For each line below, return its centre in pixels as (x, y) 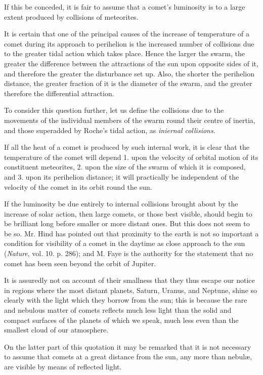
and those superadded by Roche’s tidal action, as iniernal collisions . (110, 130)
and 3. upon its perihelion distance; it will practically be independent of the (122, 176)
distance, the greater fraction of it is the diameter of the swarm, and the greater (128, 83)
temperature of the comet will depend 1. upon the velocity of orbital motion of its (131, 157)
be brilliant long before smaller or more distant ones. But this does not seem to (127, 223)
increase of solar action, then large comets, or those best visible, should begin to (128, 213)
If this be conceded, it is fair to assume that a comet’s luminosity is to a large (125, 7)
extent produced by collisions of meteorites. (71, 16)
